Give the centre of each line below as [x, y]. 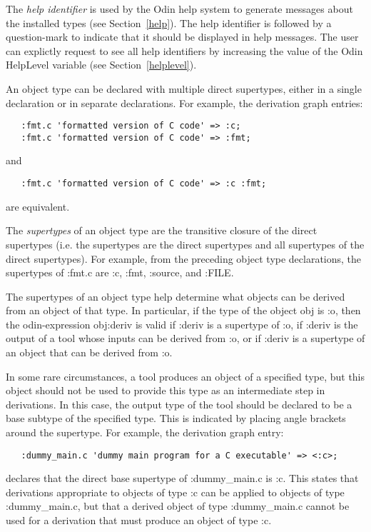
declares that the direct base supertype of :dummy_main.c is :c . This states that [182, 478]
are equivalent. [38, 206]
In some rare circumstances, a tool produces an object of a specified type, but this [185, 376]
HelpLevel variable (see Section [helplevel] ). [101, 65]
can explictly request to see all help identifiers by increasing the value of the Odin [184, 50]
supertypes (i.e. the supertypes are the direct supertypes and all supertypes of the [185, 244]
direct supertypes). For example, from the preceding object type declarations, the [184, 258]
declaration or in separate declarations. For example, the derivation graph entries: [184, 102]
